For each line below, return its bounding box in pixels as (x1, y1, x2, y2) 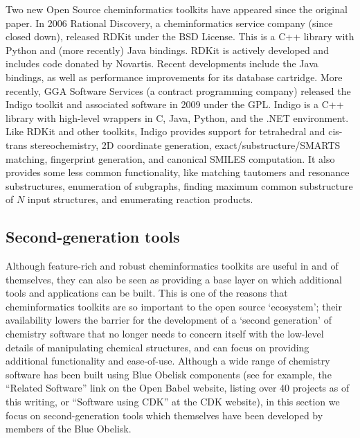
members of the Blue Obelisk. (6, 421, 132, 436)
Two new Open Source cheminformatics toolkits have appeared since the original (6, 2, 348, 16)
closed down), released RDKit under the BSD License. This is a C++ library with (6, 29, 354, 44)
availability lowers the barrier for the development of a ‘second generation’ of (6, 313, 332, 327)
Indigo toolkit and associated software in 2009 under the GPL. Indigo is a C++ (6, 97, 344, 112)
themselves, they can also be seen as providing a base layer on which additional (6, 272, 342, 286)
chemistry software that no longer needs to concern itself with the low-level (6, 326, 324, 341)
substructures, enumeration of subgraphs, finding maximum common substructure (6, 178, 353, 193)
